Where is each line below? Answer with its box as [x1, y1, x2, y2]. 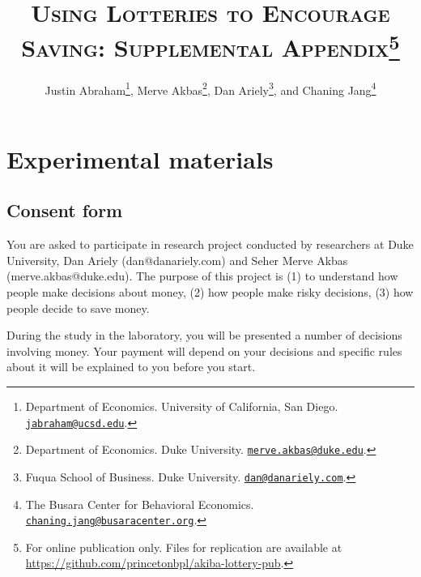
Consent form [6, 198, 123, 223]
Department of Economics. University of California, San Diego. [25, 398, 338, 415]
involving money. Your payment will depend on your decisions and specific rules [6, 342, 402, 359]
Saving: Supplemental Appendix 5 [21, 28, 400, 64]
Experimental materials [6, 142, 274, 175]
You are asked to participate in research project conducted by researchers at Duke [6, 236, 414, 253]
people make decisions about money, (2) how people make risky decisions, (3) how [6, 284, 414, 301]
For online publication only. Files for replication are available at [25, 538, 342, 555]
